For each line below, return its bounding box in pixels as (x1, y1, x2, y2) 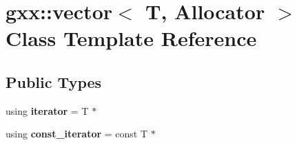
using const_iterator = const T (6, 126, 148, 141)
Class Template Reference (6, 24, 257, 52)
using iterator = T (6, 103, 89, 118)
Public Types (6, 71, 102, 92)
